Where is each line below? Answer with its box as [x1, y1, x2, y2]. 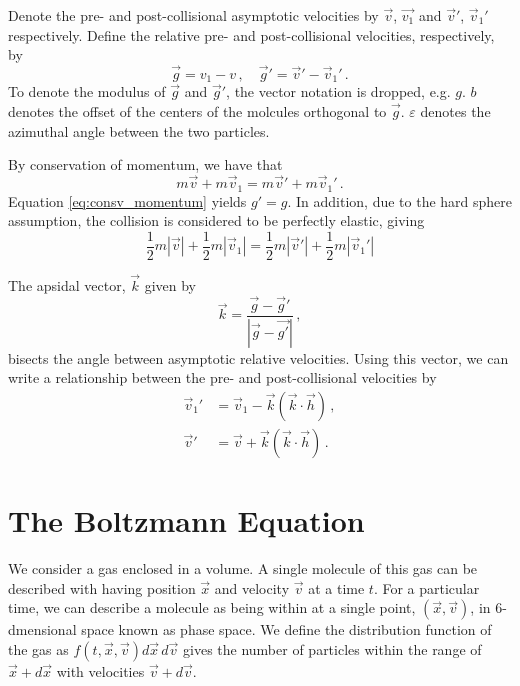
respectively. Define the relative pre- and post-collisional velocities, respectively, [8, 24, 495, 45]
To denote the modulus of [8, 81, 166, 102]
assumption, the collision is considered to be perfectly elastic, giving [8, 210, 425, 231]
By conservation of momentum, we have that [8, 154, 283, 175]
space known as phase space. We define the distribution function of [81, 619, 492, 640]
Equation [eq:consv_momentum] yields [8, 190, 247, 211]
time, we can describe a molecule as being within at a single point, [8, 597, 416, 618]
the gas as [8, 638, 69, 659]
